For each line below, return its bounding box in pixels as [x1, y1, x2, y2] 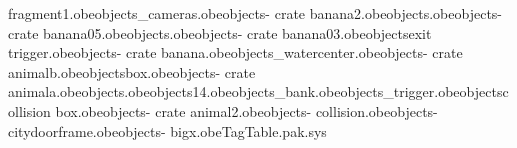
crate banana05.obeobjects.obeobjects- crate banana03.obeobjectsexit [8, 22, 432, 43]
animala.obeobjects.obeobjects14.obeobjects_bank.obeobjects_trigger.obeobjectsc [8, 81, 509, 102]
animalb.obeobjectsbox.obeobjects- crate [8, 61, 256, 82]
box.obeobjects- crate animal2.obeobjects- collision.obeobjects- [55, 100, 438, 121]
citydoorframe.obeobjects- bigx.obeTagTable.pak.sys [8, 120, 327, 141]
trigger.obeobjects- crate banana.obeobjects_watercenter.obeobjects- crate [8, 42, 463, 63]
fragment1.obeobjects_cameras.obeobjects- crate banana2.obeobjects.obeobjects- [8, 3, 503, 23]
